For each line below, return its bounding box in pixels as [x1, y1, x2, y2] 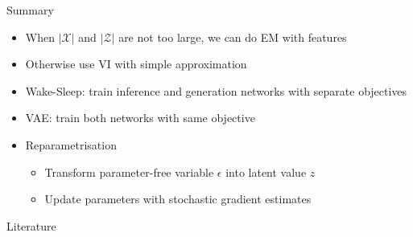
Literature [6, 217, 56, 234]
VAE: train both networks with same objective [25, 109, 255, 126]
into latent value [225, 163, 307, 180]
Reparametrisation [25, 136, 117, 153]
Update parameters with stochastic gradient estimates [44, 190, 312, 207]
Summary [6, 2, 54, 18]
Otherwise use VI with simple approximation [25, 55, 247, 72]
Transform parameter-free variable [44, 163, 214, 180]
